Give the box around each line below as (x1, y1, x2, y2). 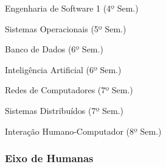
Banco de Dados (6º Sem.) (5, 43, 103, 55)
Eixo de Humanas (5, 151, 94, 166)
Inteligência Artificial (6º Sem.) (5, 63, 122, 76)
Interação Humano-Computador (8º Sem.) (5, 124, 162, 137)
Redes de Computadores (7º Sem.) (5, 83, 133, 96)
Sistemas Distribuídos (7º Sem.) (5, 104, 124, 116)
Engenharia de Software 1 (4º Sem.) (5, 2, 139, 14)
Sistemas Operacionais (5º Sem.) (5, 22, 126, 35)
